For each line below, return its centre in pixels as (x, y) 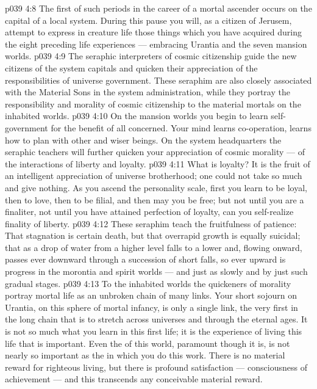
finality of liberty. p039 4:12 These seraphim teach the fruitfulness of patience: (151, 223)
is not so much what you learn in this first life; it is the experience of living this (154, 331)
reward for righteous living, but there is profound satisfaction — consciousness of (156, 367)
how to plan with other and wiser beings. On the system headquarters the (143, 140)
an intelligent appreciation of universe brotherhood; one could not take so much (154, 176)
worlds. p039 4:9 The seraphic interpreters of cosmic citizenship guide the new (151, 56)
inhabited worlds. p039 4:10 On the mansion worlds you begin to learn (137, 116)
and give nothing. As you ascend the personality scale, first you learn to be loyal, (156, 187)
